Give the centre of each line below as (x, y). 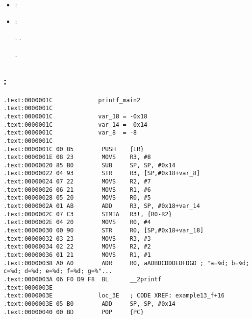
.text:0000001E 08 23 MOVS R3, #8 (77, 157)
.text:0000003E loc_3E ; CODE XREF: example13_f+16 (114, 296)
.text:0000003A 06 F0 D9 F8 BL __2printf (83, 280)
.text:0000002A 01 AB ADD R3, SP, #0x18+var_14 (102, 206)
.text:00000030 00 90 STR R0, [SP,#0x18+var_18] (104, 231)
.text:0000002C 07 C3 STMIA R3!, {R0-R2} (88, 214)
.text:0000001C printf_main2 (72, 100)
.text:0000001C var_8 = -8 (70, 133)
